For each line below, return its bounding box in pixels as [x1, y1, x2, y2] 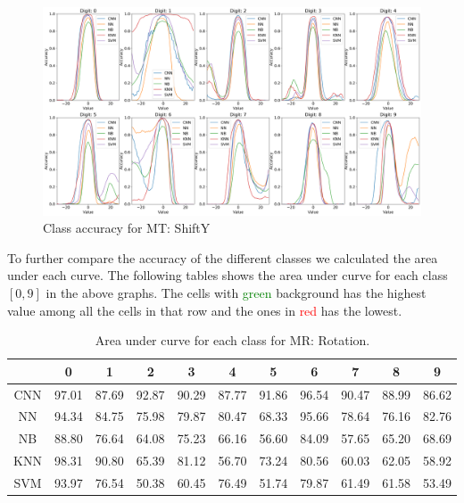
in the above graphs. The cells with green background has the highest [46, 283, 427, 301]
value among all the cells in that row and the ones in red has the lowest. [7, 301, 402, 319]
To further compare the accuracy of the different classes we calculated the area [7, 248, 438, 267]
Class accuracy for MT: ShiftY [43, 219, 211, 237]
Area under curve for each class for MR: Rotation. [95, 331, 370, 350]
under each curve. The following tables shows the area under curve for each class [7, 266, 448, 284]
